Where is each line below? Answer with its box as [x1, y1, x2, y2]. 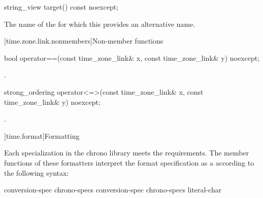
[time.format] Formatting [4, 130, 80, 141]
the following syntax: [4, 167, 69, 178]
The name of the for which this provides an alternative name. [4, 18, 195, 29]
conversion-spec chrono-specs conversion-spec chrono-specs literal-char [4, 184, 222, 195]
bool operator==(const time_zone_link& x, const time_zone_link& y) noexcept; [4, 52, 260, 63]
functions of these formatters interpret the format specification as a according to [4, 157, 254, 168]
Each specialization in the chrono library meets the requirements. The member [4, 147, 249, 158]
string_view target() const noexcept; [4, 2, 119, 12]
